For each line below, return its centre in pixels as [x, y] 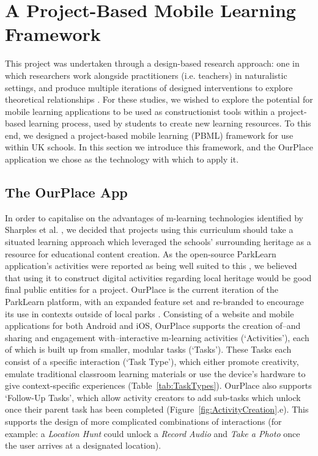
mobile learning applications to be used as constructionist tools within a [140, 111]
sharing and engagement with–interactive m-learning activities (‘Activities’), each [157, 337]
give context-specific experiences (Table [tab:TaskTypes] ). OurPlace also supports [158, 385]
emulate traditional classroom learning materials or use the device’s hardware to [155, 373]
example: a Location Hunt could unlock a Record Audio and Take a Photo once [153, 433]
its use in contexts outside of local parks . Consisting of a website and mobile [150, 313]
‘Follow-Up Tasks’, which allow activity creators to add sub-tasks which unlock [153, 397]
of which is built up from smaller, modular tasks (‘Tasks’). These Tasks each [148, 349]
